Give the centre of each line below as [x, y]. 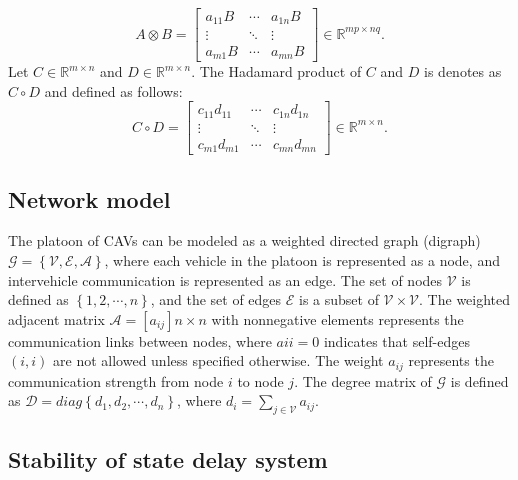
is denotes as [463, 71]
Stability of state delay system [168, 458]
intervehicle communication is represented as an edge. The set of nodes [225, 279]
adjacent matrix [56, 318]
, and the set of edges [216, 299]
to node [260, 380]
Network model [89, 198]
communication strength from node [116, 380]
